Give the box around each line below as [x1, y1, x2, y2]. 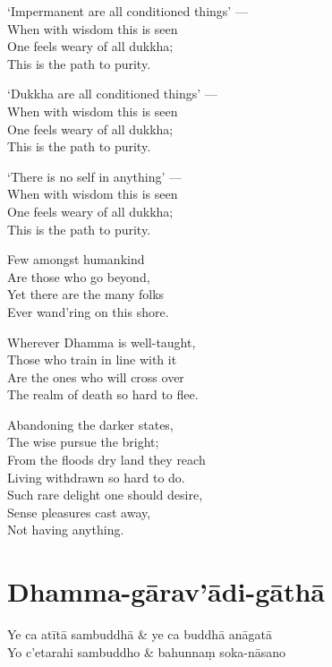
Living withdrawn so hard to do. [7, 467, 185, 486]
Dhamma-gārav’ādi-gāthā [7, 573, 325, 610]
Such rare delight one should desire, [7, 485, 203, 504]
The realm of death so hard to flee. [7, 385, 199, 404]
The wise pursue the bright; [7, 432, 159, 451]
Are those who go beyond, [7, 267, 150, 286]
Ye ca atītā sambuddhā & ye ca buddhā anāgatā [7, 625, 273, 644]
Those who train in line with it [7, 350, 177, 369]
